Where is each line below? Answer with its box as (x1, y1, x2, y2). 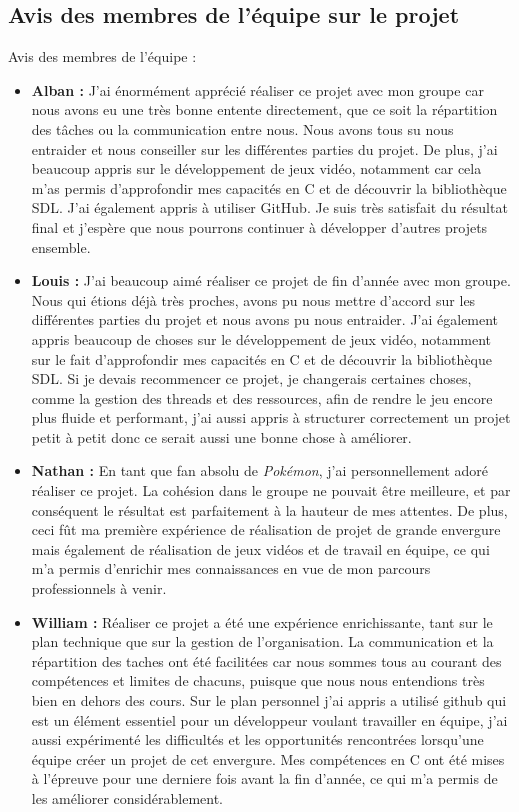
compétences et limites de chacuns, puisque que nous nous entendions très (31, 670, 485, 691)
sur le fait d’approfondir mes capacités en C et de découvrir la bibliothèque (31, 348, 492, 369)
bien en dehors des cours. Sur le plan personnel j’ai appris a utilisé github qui (31, 690, 507, 711)
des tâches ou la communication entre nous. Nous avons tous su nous (31, 118, 454, 139)
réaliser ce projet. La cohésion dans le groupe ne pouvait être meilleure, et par (31, 480, 511, 501)
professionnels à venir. (31, 578, 167, 599)
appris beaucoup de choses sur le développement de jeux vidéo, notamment (31, 328, 492, 349)
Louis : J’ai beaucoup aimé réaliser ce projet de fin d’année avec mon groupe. (31, 270, 511, 291)
